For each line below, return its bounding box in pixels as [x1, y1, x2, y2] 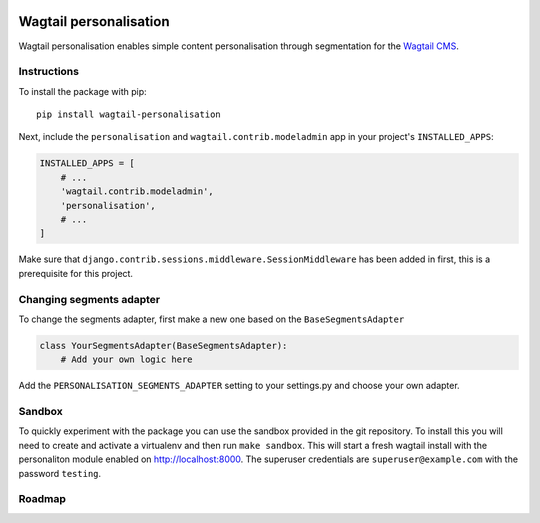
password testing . [18, 467, 102, 479]
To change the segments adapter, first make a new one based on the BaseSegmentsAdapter [18, 313, 405, 325]
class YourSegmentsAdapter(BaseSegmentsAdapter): [39, 340, 288, 351]
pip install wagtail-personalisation [36, 109, 222, 120]
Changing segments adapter [18, 292, 161, 306]
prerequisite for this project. [18, 267, 134, 279]
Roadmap [18, 492, 67, 506]
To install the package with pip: [18, 85, 147, 97]
